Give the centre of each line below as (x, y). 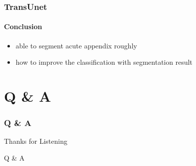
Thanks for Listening (36, 141)
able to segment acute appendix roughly (76, 45)
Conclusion (23, 26)
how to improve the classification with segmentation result (104, 62)
